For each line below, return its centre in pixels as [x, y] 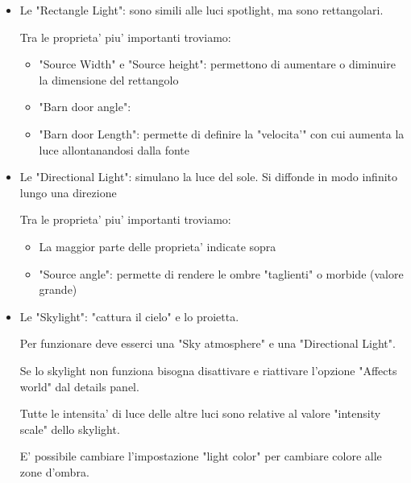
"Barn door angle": [85, 107]
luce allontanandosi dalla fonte [114, 149]
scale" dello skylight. [70, 429]
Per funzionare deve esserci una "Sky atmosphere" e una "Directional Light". [208, 343]
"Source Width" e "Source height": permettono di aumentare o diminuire [217, 64]
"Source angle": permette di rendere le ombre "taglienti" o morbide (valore [221, 273]
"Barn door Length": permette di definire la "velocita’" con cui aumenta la [222, 133]
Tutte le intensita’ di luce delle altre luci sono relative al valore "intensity [200, 413]
